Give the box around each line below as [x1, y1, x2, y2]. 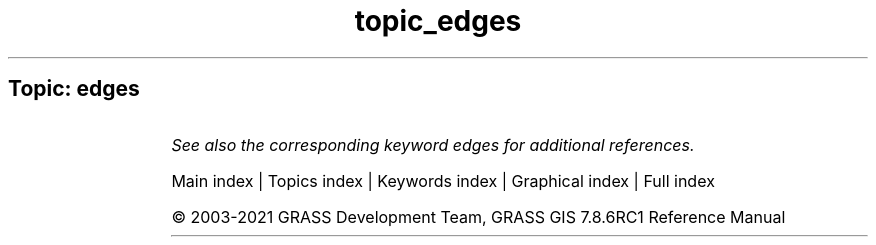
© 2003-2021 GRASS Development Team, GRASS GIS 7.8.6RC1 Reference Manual [171, 206, 786, 227]
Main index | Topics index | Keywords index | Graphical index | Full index [171, 170, 715, 191]
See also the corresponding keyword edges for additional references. [171, 134, 695, 155]
